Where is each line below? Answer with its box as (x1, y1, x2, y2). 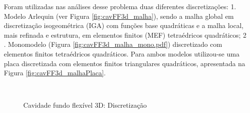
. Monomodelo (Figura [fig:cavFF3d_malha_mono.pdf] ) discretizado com (4, 39, 222, 49)
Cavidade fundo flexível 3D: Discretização (23, 100, 147, 110)
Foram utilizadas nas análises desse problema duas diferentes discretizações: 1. (4, 1, 236, 11)
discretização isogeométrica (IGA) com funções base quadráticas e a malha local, (4, 20, 244, 30)
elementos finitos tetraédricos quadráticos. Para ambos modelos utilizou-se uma (4, 48, 240, 58)
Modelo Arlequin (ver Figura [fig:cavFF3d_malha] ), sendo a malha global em (4, 11, 234, 21)
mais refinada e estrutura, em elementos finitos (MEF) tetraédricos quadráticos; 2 (4, 29, 247, 40)
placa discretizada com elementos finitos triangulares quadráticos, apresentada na (4, 58, 246, 68)
